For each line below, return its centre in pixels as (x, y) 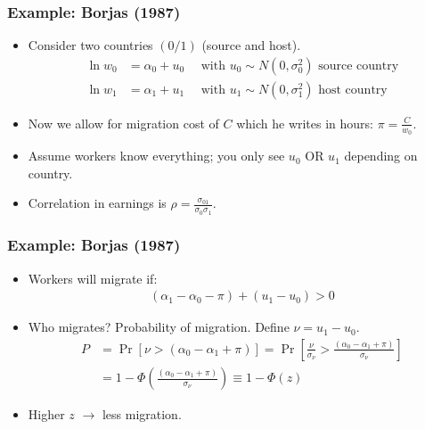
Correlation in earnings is (97, 203)
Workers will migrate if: (93, 278)
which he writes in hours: (305, 123)
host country (353, 90)
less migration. (142, 414)
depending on (381, 156)
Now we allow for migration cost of (123, 123)
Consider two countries (90, 45)
